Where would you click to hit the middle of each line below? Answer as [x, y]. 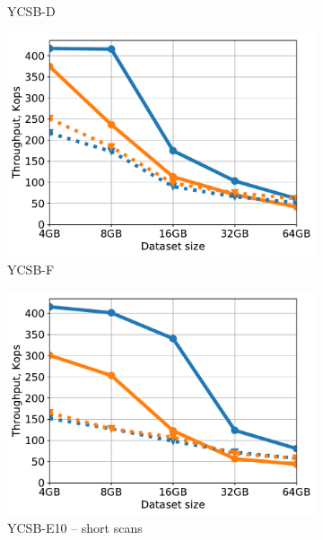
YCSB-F [31, 270]
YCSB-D [31, 11]
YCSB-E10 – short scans [75, 528]
